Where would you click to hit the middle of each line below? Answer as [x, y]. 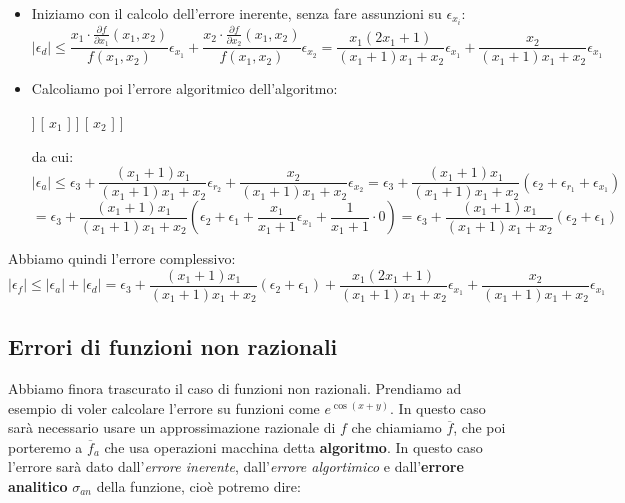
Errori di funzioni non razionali [173, 346]
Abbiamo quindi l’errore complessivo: [122, 258]
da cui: [52, 155]
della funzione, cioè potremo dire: [198, 486]
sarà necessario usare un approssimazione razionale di [172, 427]
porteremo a [45, 446]
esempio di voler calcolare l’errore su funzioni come [164, 407]
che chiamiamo [396, 427]
